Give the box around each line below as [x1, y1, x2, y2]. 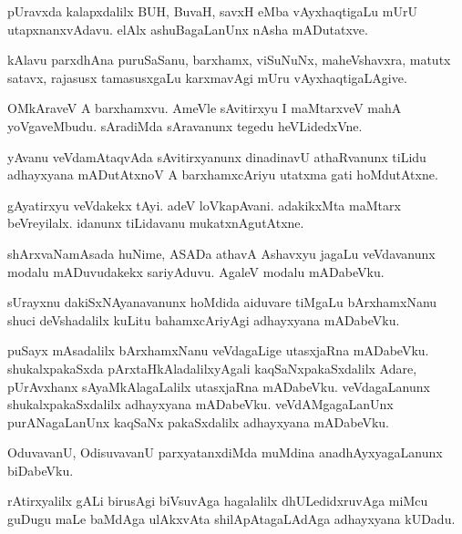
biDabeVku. [7, 460, 74, 479]
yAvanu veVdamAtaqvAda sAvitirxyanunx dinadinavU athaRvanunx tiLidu [7, 147, 426, 166]
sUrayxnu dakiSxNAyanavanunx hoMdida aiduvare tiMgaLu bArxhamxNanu [7, 293, 437, 312]
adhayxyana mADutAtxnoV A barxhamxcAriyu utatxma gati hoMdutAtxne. [7, 165, 438, 184]
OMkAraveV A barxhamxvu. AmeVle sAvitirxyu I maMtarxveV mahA [7, 98, 402, 118]
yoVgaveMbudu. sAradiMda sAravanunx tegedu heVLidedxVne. [7, 116, 363, 135]
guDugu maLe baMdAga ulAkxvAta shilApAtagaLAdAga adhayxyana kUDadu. [7, 509, 456, 529]
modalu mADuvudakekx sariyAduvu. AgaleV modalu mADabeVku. [7, 262, 385, 281]
